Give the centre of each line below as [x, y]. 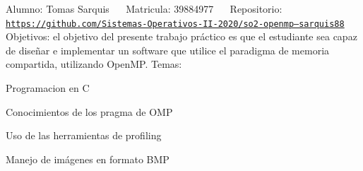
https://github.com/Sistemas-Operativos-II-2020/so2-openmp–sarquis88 [175, 24]
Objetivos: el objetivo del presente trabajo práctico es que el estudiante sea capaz [181, 36]
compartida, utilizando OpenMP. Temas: [94, 64]
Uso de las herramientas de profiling [84, 135]
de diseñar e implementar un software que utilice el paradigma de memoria [168, 50]
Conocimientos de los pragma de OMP [89, 111]
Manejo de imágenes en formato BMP [88, 159]
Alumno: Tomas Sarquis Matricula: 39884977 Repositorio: [144, 8]
